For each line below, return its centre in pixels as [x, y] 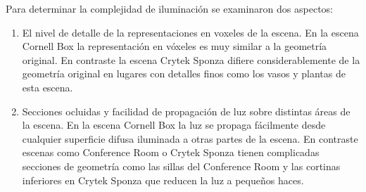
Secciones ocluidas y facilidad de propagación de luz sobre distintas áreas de [186, 111]
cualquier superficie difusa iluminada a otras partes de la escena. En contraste [190, 138]
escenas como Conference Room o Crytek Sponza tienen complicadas [171, 152]
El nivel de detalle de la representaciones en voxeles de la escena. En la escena [190, 32]
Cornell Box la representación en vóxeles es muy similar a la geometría [175, 46]
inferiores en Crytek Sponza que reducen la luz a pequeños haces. [163, 180]
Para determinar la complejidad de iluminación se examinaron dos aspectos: [169, 8]
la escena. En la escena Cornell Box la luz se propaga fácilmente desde [174, 125]
